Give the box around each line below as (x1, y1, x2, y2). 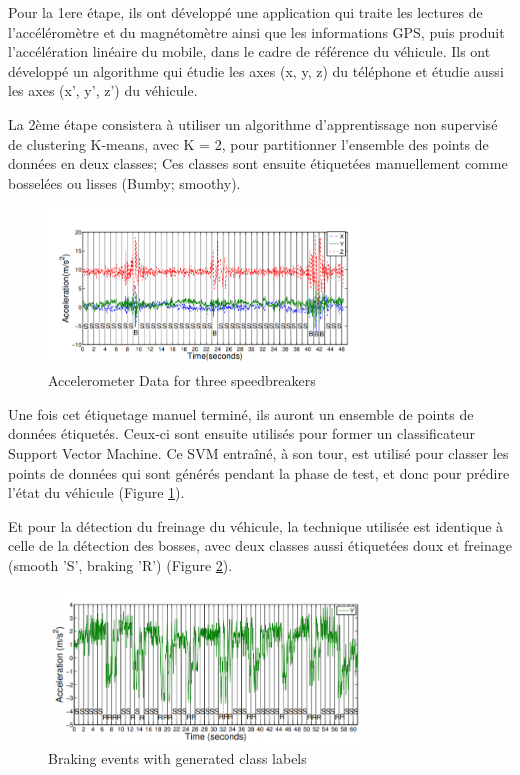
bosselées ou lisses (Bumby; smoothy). (8, 172, 241, 193)
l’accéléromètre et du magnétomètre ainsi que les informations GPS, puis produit (8, 21, 505, 42)
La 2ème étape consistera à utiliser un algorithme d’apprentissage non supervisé (8, 113, 498, 134)
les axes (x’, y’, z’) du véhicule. (8, 80, 198, 101)
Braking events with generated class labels (48, 747, 307, 768)
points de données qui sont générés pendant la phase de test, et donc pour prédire (8, 462, 510, 483)
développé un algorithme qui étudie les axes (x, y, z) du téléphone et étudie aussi (8, 60, 504, 81)
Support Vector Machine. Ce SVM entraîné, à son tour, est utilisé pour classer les (8, 442, 509, 463)
